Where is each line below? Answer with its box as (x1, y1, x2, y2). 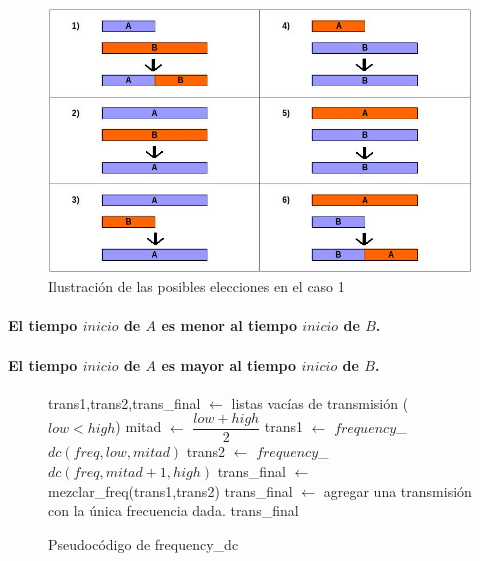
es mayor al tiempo (161, 354, 297, 375)
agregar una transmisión (323, 480, 472, 501)
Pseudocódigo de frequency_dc (48, 533, 239, 554)
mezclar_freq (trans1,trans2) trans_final (48, 480, 293, 501)
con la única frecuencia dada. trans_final (48, 500, 299, 521)
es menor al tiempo (161, 315, 297, 336)
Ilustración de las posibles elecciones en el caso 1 (48, 276, 345, 297)
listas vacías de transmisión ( (231, 392, 409, 413)
